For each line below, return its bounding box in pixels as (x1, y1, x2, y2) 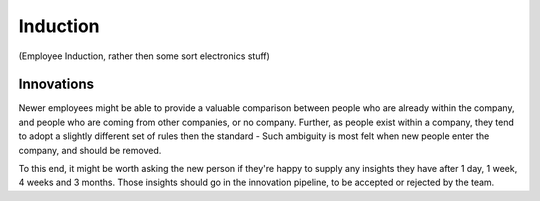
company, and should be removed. (18, 144, 162, 156)
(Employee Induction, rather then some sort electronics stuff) (18, 50, 270, 62)
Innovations (18, 76, 95, 93)
